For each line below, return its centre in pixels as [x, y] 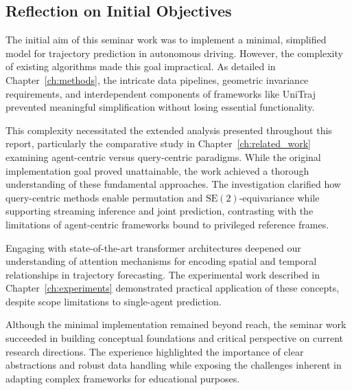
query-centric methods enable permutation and [104, 197]
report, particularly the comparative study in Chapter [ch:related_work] [158, 143]
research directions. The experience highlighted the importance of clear [155, 351]
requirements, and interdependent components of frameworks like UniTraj [161, 93]
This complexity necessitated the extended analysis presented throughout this [169, 130]
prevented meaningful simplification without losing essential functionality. [160, 107]
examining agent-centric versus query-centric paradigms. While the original [163, 156]
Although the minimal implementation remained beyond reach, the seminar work [176, 324]
